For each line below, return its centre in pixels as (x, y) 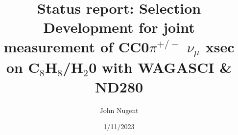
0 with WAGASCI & (160, 67)
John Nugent (119, 110)
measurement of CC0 (76, 46)
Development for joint (119, 27)
